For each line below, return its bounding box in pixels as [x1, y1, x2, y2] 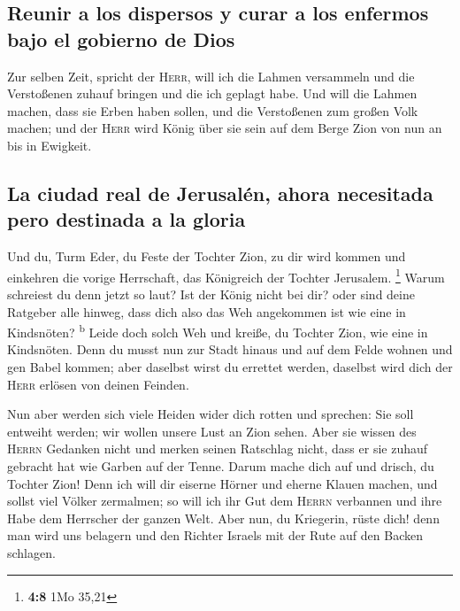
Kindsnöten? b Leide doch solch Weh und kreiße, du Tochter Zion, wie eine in [7, 321, 428, 341]
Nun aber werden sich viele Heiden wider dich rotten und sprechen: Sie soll [7, 405, 414, 423]
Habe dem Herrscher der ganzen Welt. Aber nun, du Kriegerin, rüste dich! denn [7, 508, 440, 527]
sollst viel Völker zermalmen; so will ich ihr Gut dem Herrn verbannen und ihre [7, 491, 442, 510]
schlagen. [7, 543, 56, 561]
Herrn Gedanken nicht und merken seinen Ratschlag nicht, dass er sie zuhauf [7, 439, 428, 458]
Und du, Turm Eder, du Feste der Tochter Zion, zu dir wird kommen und [7, 247, 406, 266]
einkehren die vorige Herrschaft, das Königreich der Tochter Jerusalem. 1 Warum [7, 265, 445, 286]
